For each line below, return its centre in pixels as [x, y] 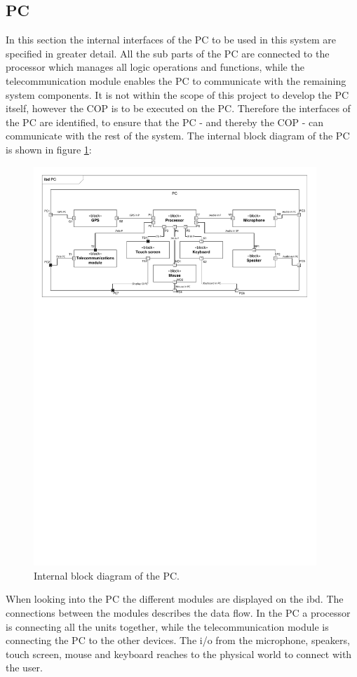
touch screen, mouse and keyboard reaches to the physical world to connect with [179, 654]
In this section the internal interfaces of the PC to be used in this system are [171, 40]
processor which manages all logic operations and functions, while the [155, 67]
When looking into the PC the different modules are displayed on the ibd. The [175, 599]
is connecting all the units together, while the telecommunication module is [167, 626]
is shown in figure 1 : [49, 149]
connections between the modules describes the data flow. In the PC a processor [178, 613]
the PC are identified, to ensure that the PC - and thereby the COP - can [165, 122]
